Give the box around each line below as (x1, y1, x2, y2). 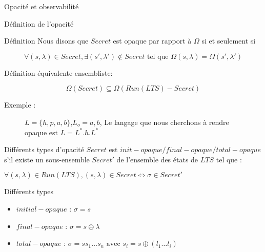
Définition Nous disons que (4, 35, 89, 46)
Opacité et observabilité (4, 1, 79, 11)
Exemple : (4, 99, 36, 110)
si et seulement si (201, 35, 256, 46)
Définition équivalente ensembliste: (4, 67, 113, 78)
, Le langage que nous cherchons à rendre (99, 116, 229, 127)
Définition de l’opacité (4, 18, 74, 29)
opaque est (25, 127, 58, 137)
